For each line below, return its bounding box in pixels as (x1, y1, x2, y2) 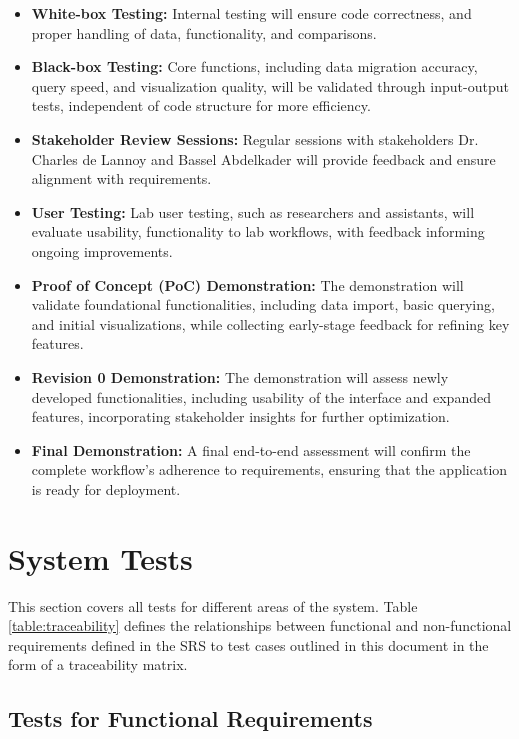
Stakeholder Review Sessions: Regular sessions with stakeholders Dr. (31, 128, 479, 149)
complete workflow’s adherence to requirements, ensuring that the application (31, 459, 508, 480)
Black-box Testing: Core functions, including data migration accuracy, (31, 56, 478, 77)
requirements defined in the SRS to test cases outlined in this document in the (8, 634, 489, 655)
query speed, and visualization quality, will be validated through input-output (31, 75, 509, 96)
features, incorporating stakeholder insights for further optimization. (31, 406, 450, 427)
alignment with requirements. (31, 168, 212, 189)
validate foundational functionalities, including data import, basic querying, (31, 294, 495, 315)
